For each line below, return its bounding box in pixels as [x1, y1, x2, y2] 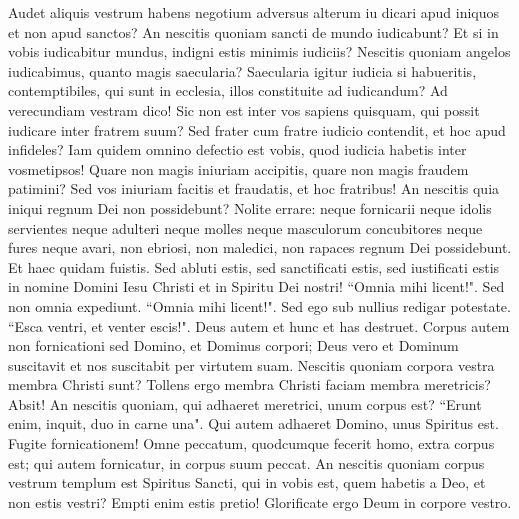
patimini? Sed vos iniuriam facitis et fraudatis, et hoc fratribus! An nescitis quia [8, 178, 500, 199]
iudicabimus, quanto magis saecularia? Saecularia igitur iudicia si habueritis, [8, 60, 477, 81]
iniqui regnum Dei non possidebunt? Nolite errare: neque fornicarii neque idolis [8, 197, 492, 218]
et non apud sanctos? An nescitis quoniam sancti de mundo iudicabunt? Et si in [8, 21, 499, 42]
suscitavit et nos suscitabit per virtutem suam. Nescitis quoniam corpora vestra [8, 354, 495, 375]
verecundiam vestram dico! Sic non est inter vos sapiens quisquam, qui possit [8, 99, 480, 120]
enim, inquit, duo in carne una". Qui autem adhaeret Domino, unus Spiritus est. [8, 413, 499, 434]
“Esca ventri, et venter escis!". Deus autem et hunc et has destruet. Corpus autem [8, 315, 510, 336]
